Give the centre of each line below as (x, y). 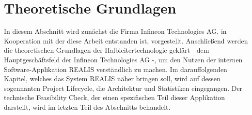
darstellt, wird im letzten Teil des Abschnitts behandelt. (87, 107)
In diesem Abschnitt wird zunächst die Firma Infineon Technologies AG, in (115, 31)
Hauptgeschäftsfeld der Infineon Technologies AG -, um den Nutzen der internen (123, 59)
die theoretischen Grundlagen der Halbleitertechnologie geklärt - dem (107, 50)
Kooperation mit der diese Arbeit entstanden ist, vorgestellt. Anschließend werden (126, 40)
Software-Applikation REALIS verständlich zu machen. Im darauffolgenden (116, 69)
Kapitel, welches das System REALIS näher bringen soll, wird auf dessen (112, 79)
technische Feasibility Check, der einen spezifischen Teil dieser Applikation (115, 97)
